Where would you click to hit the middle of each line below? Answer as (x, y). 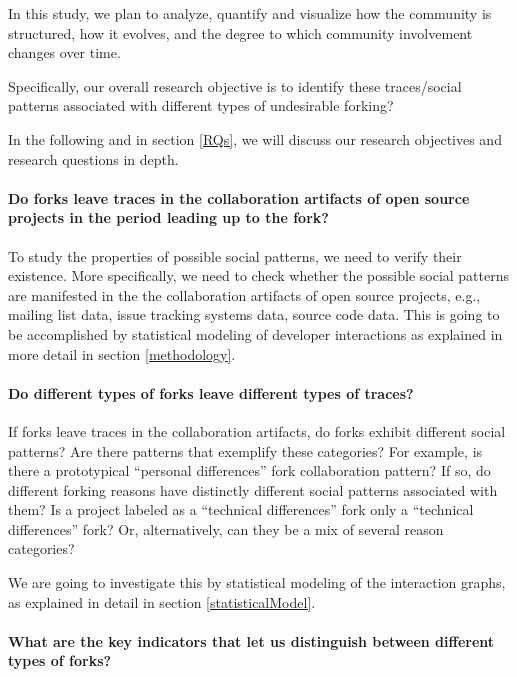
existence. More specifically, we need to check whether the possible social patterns (259, 275)
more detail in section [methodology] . (122, 353)
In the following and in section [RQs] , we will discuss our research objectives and (255, 138)
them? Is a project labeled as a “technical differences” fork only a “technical (241, 509)
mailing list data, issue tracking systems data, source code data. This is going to (254, 314)
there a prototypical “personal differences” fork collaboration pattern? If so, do (249, 470)
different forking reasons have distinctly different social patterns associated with (253, 489)
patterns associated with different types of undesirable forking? (201, 105)
